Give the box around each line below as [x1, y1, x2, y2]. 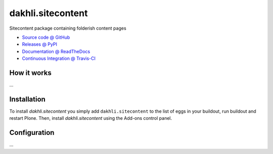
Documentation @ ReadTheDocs [22, 48, 90, 54]
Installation [9, 95, 45, 103]
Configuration [9, 128, 55, 137]
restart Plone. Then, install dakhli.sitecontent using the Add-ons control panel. [9, 115, 172, 121]
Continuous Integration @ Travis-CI [22, 55, 96, 61]
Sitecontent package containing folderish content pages [9, 25, 126, 31]
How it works [9, 68, 52, 77]
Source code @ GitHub [22, 34, 70, 40]
